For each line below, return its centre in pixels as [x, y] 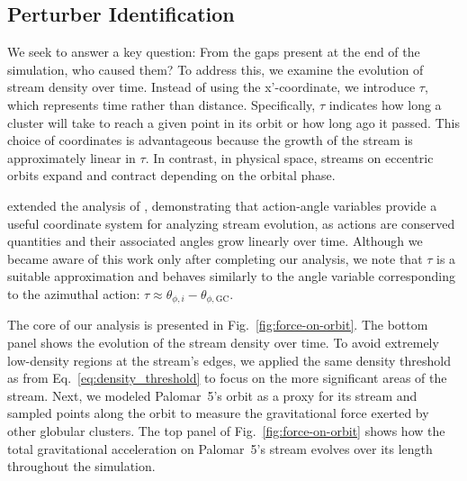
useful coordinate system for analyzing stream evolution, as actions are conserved [231, 223]
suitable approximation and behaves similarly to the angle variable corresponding [231, 276]
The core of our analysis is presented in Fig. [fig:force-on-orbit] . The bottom [218, 325]
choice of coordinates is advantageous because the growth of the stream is [210, 140]
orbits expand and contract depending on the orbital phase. [171, 175]
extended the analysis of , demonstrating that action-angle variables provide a [222, 205]
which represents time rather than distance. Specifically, [162, 104]
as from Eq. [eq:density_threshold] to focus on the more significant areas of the [227, 378]
